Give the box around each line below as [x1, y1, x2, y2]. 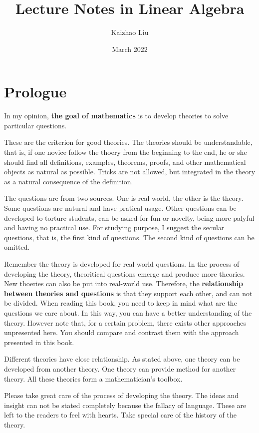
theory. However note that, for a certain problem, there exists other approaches [4, 317, 247, 328]
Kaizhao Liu [111, 27, 149, 37]
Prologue [4, 81, 67, 102]
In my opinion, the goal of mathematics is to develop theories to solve [4, 110, 229, 121]
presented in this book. [4, 337, 74, 347]
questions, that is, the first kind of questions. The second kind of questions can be [4, 232, 255, 242]
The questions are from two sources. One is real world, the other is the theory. [4, 193, 244, 203]
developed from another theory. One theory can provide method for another [4, 363, 236, 374]
